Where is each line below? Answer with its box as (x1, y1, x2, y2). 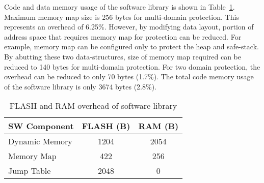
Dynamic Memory (8, 135, 72, 147)
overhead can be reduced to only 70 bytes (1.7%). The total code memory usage (4, 71, 254, 82)
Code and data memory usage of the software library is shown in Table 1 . (4, 2, 235, 12)
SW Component (8, 120, 74, 132)
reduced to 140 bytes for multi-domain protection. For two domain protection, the (4, 61, 260, 72)
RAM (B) (138, 120, 179, 132)
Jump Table (8, 165, 51, 177)
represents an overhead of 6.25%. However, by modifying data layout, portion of (4, 21, 254, 32)
